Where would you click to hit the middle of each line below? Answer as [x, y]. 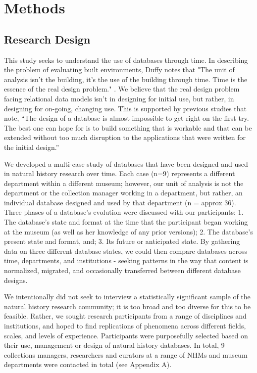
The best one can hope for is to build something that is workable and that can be [128, 127]
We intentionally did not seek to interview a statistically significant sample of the [127, 297]
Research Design [47, 39]
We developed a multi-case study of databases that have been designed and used [126, 163]
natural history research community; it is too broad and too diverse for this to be [128, 306]
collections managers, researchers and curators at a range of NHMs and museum [126, 354]
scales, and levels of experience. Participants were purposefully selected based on [126, 335]
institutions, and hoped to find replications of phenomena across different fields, [125, 326]
